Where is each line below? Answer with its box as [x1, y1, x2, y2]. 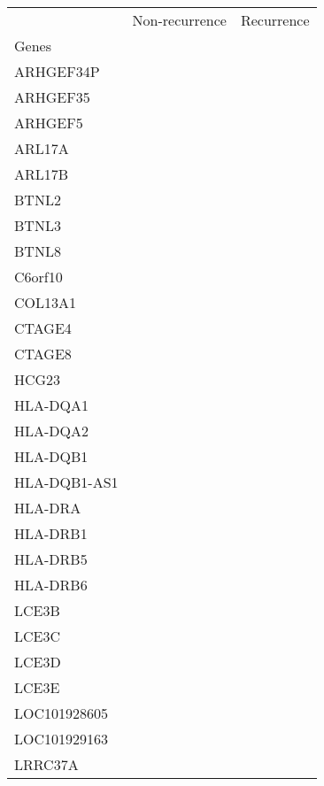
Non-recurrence [132, 10, 227, 30]
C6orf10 [14, 266, 63, 287]
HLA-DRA [14, 497, 81, 518]
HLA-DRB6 [14, 574, 88, 595]
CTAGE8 [14, 343, 72, 364]
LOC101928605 [14, 703, 109, 723]
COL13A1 [14, 292, 77, 312]
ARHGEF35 [14, 87, 90, 107]
